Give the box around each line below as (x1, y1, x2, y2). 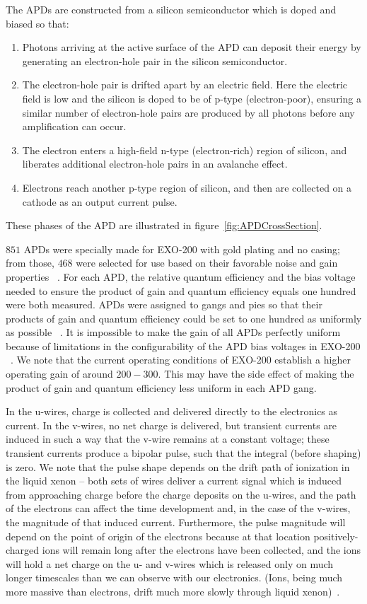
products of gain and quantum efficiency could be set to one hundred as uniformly (6, 310, 362, 325)
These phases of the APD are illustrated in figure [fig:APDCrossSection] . (6, 218, 322, 233)
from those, (6, 255, 54, 270)
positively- (313, 528, 359, 543)
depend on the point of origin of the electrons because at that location (6, 528, 310, 543)
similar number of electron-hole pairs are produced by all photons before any (22, 105, 355, 120)
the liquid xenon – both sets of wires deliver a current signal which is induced (6, 473, 342, 488)
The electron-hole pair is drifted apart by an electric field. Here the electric (22, 77, 348, 92)
